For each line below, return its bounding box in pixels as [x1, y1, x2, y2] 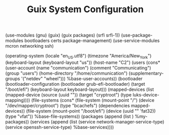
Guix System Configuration [27, 4, 144, 15]
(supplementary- [128, 70, 164, 76]
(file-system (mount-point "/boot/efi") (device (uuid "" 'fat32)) [26, 108, 156, 114]
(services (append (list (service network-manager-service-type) [30, 118, 164, 125]
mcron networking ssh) [5, 43, 54, 49]
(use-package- [121, 32, 153, 39]
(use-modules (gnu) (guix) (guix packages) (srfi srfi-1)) [5, 32, 120, 39]
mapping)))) [5, 97, 30, 103]
